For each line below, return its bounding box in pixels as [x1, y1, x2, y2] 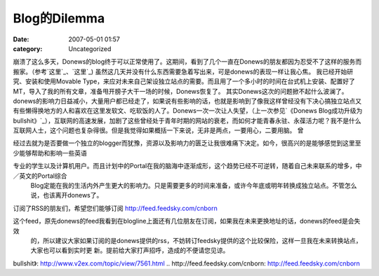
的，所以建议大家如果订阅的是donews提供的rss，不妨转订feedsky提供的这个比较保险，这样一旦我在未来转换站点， [30, 236, 362, 244]
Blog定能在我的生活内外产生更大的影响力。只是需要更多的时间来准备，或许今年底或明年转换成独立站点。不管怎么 [30, 181, 357, 190]
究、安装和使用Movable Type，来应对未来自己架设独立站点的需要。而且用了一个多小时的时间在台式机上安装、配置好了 [13, 77, 356, 85]
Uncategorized [68, 44, 112, 53]
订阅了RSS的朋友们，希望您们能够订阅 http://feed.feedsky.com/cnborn [13, 204, 218, 212]
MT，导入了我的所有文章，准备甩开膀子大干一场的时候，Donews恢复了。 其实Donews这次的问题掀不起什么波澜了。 [13, 87, 348, 95]
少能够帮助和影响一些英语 [13, 149, 87, 157]
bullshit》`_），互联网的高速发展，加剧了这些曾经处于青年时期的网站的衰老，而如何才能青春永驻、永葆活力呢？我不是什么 [13, 116, 361, 125]
